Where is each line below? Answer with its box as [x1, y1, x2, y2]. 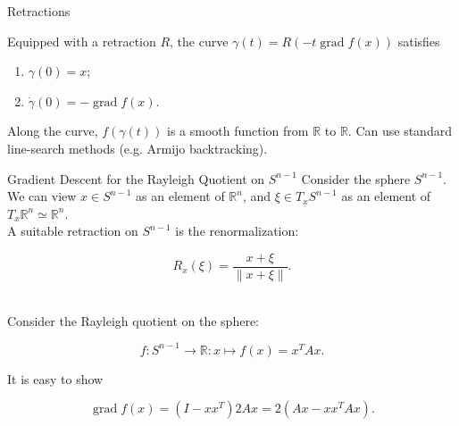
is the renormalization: [175, 221, 299, 240]
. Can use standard [347, 121, 452, 140]
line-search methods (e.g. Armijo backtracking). [7, 138, 268, 157]
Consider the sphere [301, 169, 411, 188]
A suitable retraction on [7, 221, 138, 240]
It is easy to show [7, 369, 104, 388]
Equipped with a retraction [7, 31, 156, 50]
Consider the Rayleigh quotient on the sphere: [7, 311, 259, 330]
